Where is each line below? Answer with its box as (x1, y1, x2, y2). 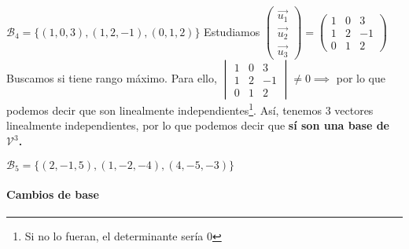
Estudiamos (204, 23, 260, 39)
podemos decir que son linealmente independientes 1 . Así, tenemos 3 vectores (6, 100, 374, 118)
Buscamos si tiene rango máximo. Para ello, (6, 70, 217, 86)
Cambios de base (6, 186, 99, 203)
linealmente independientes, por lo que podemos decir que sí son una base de (6, 117, 389, 134)
